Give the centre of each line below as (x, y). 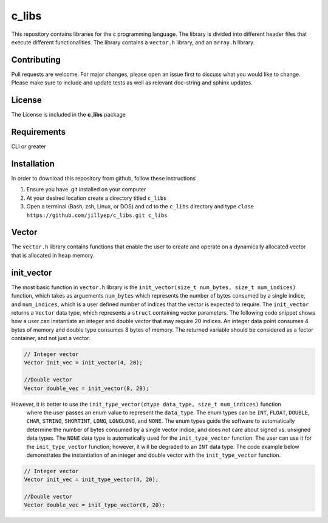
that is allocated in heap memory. (53, 255)
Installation (33, 164)
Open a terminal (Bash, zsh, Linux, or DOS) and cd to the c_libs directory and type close (140, 207)
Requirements (39, 132)
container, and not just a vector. (51, 338)
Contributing (36, 60)
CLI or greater (29, 146)
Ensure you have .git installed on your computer (86, 190)
